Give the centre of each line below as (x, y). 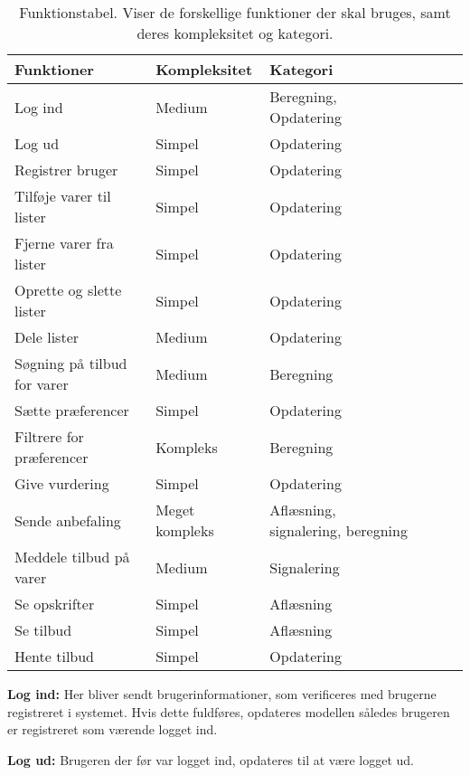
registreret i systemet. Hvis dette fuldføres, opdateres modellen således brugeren (229, 711)
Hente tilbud (55, 656)
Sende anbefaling (68, 520)
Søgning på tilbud (71, 363)
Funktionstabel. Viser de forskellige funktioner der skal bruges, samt (235, 12)
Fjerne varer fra (64, 243)
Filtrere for (49, 436)
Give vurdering (62, 483)
